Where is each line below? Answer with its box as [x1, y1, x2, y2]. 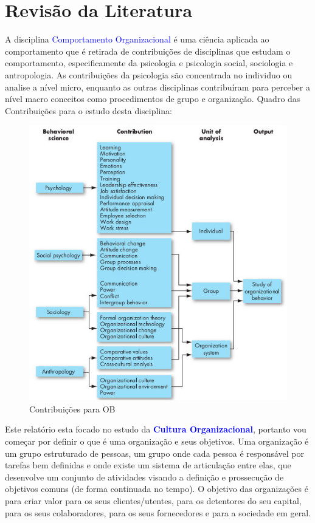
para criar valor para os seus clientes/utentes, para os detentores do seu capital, [5, 494, 302, 507]
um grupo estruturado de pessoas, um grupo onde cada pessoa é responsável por [5, 446, 305, 459]
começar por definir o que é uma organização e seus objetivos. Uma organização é [5, 435, 309, 448]
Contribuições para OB [29, 402, 116, 415]
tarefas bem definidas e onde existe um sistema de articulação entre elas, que [5, 459, 291, 471]
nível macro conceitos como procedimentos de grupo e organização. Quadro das [5, 92, 300, 105]
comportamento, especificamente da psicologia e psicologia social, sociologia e [5, 56, 293, 69]
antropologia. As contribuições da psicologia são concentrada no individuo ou [5, 68, 292, 81]
